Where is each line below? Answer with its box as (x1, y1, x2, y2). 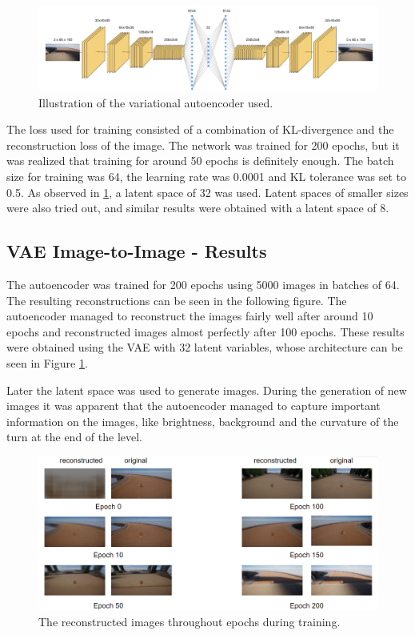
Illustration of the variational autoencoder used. (38, 94, 273, 111)
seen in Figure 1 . (6, 354, 88, 371)
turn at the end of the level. (6, 428, 142, 445)
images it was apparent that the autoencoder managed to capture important (6, 397, 381, 414)
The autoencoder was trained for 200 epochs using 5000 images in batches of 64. (6, 275, 400, 292)
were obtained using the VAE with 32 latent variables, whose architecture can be (6, 339, 403, 356)
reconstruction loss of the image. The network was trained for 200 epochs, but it (6, 136, 400, 153)
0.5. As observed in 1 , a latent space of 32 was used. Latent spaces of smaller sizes (6, 183, 409, 200)
